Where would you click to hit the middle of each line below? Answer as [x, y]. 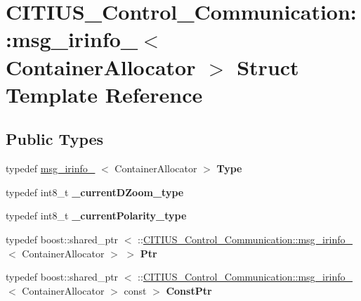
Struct [268, 66]
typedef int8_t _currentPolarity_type [96, 216]
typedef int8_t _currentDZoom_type [95, 192]
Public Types [55, 139]
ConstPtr [189, 290]
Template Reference [104, 94]
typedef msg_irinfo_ [51, 168]
